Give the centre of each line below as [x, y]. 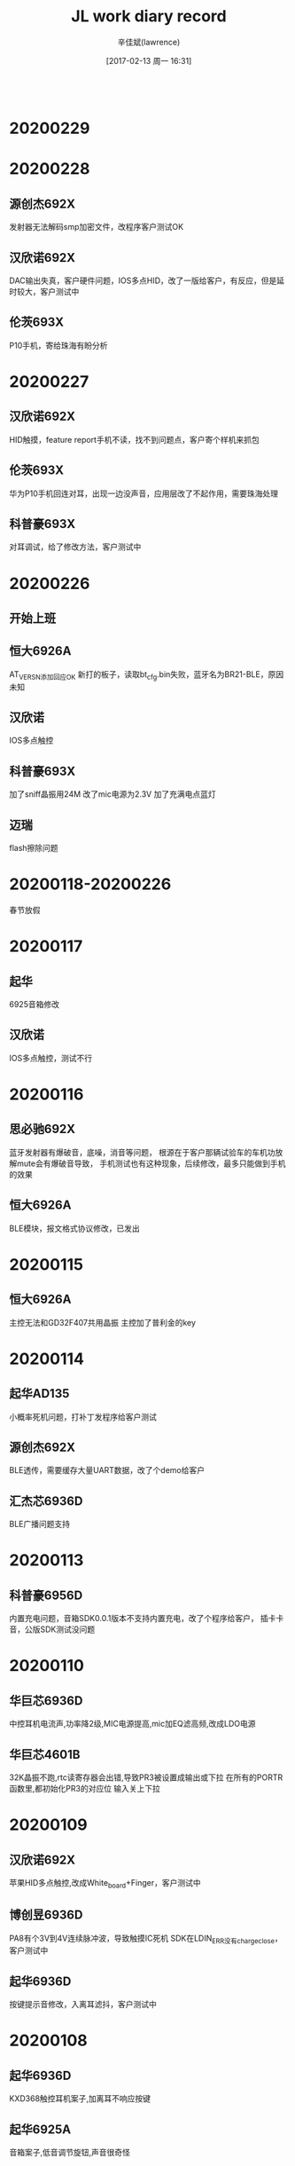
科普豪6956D [46, 1595]
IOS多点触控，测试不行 [51, 1058]
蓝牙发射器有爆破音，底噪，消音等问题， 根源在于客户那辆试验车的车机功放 [146, 1152]
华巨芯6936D [46, 1701]
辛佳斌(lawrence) [149, 42]
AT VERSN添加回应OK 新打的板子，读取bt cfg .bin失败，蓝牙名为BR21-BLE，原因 [147, 675]
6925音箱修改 [35, 1004]
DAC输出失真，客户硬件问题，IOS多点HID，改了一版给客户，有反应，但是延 [147, 280]
